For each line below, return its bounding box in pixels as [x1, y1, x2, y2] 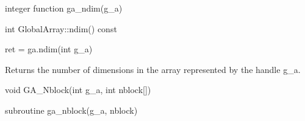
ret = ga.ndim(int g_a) [5, 43, 93, 55]
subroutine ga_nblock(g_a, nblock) [5, 103, 138, 116]
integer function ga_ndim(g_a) [5, 2, 123, 14]
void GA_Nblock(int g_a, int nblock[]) [5, 83, 151, 96]
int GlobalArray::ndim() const [5, 22, 117, 35]
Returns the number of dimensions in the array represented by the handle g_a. [5, 63, 301, 75]
